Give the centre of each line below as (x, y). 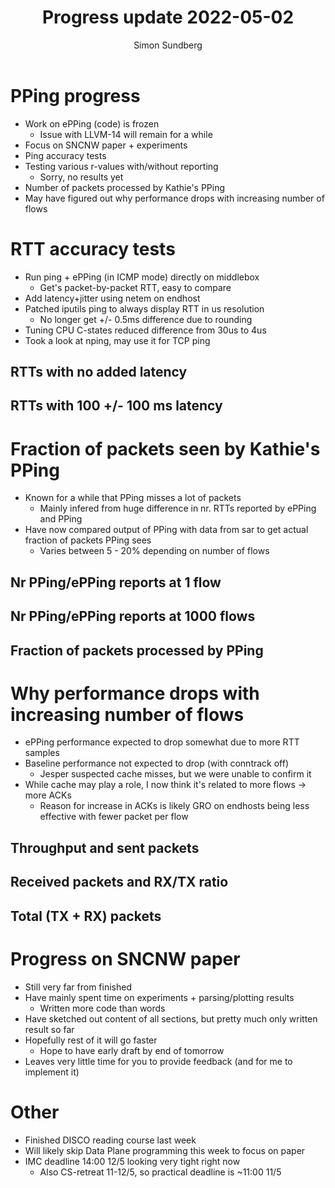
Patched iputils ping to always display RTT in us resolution (144, 308)
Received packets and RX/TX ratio (119, 882)
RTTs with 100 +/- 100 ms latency (116, 406)
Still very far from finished (78, 987)
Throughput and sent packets (105, 847)
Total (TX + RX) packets (86, 916)
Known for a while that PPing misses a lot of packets (133, 498)
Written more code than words (102, 1008)
